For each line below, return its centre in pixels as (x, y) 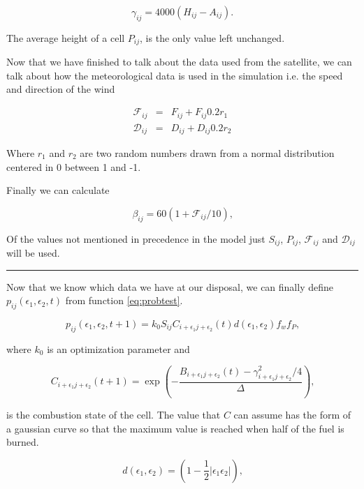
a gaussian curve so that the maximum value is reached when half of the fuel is (175, 428)
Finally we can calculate (58, 190)
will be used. (33, 253)
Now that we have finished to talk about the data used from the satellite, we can (179, 62)
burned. (23, 442)
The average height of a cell (66, 37)
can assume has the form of (292, 414)
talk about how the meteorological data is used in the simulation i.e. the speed (175, 75)
